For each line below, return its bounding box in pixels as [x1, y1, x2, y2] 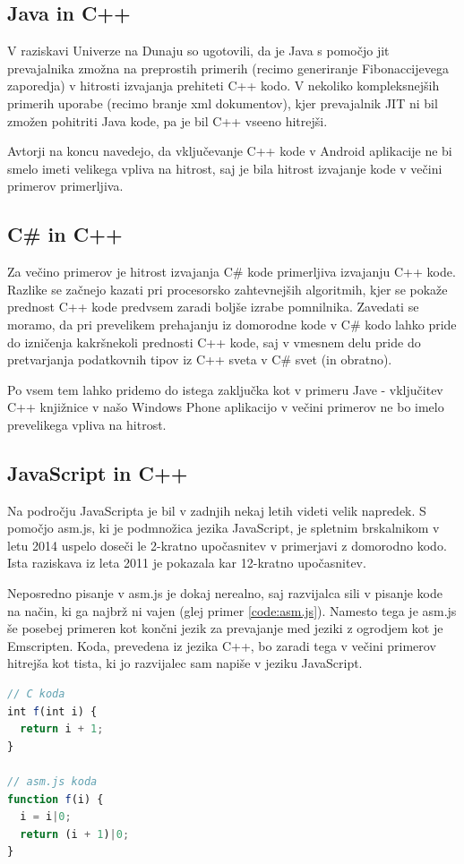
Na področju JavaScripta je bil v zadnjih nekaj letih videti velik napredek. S [7, 500, 426, 519]
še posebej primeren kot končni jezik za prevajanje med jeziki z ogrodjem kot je [7, 619, 443, 637]
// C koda [7, 688, 65, 701]
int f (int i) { [7, 705, 98, 718]
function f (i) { [7, 792, 104, 806]
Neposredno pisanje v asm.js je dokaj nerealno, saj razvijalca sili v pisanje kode [7, 584, 443, 603]
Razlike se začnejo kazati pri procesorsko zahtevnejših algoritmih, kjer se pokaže [7, 279, 448, 298]
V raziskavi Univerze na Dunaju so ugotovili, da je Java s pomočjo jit [7, 41, 390, 60]
